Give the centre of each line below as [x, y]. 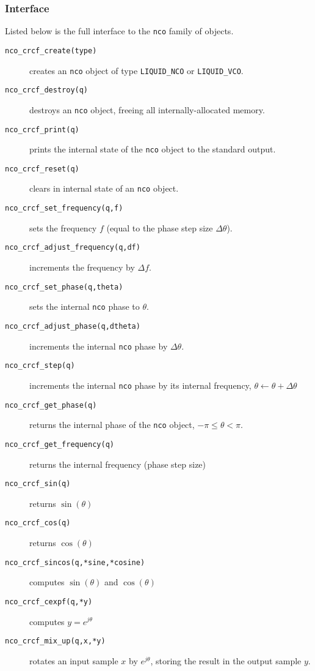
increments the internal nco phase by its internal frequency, [140, 385]
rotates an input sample [74, 660]
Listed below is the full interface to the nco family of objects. [119, 31]
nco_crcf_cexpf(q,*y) [49, 602]
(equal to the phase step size [160, 227]
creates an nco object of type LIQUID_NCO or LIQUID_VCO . [136, 70]
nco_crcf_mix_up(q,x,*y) [55, 641]
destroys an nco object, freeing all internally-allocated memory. [147, 109]
